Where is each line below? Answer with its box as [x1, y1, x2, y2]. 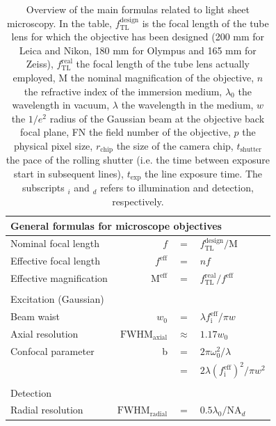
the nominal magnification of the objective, [70, 70, 254, 84]
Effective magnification [10, 271, 108, 285]
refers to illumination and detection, [100, 180, 254, 195]
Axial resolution [10, 326, 79, 340]
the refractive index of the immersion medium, [24, 84, 222, 98]
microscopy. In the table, [6, 15, 112, 30]
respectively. [112, 194, 164, 209]
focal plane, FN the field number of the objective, [20, 125, 231, 139]
